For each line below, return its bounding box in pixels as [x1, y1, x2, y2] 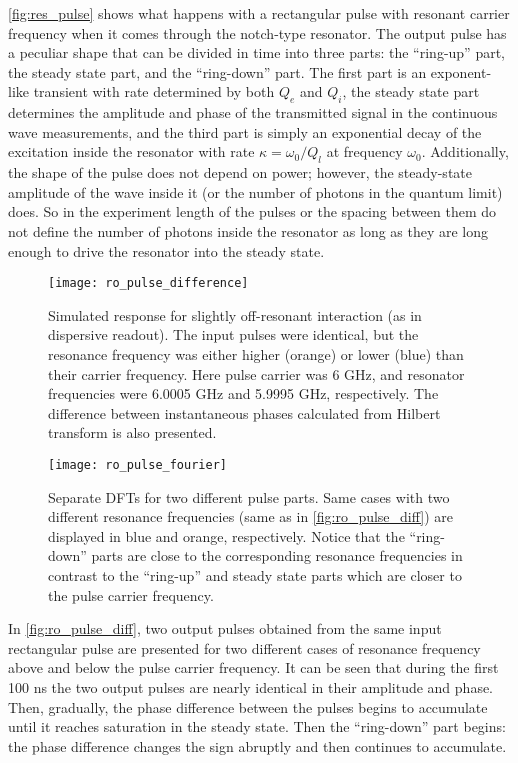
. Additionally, [421, 141, 509, 162]
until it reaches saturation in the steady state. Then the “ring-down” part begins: [8, 716, 506, 737]
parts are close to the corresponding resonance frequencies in [91, 545, 463, 566]
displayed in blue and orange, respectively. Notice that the [48, 525, 405, 546]
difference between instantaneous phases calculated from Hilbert [48, 402, 441, 423]
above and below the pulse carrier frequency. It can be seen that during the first [8, 657, 499, 678]
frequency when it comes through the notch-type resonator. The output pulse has [8, 22, 507, 43]
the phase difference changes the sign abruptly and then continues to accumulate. [8, 735, 507, 756]
